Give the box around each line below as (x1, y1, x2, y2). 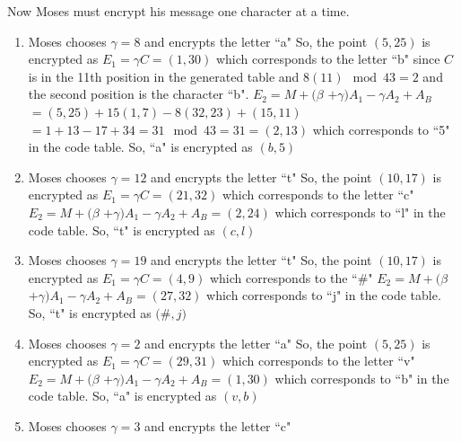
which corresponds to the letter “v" (222, 351, 415, 370)
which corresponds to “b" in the (274, 368, 449, 387)
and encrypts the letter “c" (144, 416, 291, 435)
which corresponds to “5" (312, 119, 450, 138)
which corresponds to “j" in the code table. (206, 286, 441, 305)
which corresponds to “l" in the (274, 202, 446, 221)
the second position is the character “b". (28, 84, 249, 103)
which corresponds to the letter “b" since (215, 49, 440, 68)
